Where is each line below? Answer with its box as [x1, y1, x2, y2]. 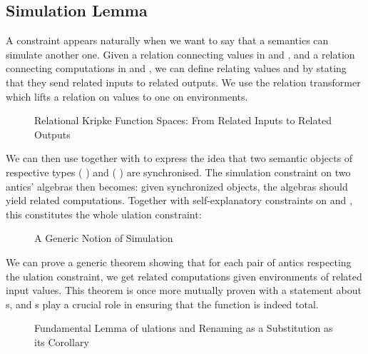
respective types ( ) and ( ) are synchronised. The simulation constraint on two [6, 164, 351, 179]
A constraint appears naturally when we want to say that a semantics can [6, 33, 329, 48]
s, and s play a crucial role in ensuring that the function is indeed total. [6, 296, 319, 311]
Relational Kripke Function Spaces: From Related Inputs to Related [34, 113, 332, 128]
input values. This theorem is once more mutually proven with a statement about [6, 283, 362, 298]
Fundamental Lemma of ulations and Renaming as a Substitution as [34, 320, 333, 335]
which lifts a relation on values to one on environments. [6, 88, 248, 103]
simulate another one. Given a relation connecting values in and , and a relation [6, 46, 355, 61]
